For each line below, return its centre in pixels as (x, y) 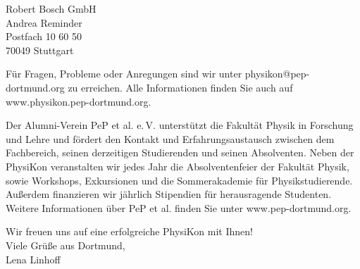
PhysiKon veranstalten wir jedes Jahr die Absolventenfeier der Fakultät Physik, (178, 166)
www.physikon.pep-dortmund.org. (79, 101)
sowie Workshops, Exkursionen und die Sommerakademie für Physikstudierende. (179, 180)
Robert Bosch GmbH (51, 8)
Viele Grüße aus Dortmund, (66, 245)
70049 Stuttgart (40, 50)
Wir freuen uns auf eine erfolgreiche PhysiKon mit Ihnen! (129, 231)
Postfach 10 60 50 (44, 36)
